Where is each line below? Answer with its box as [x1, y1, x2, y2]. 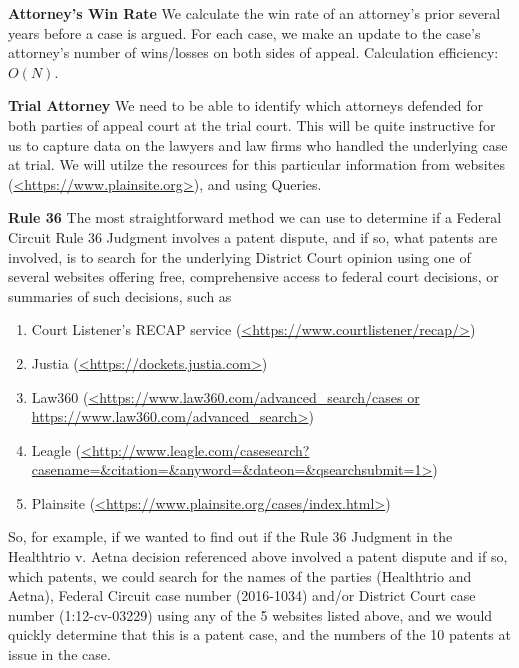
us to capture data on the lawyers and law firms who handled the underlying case [8, 134, 508, 155]
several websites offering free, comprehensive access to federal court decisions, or [8, 266, 499, 287]
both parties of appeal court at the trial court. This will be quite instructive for [8, 114, 496, 135]
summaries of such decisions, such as [8, 285, 232, 306]
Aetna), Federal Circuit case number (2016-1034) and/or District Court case [8, 585, 476, 606]
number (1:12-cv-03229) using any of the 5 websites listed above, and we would [8, 604, 493, 625]
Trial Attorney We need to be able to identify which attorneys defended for [8, 95, 484, 116]
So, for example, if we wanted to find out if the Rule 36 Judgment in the [8, 526, 453, 547]
